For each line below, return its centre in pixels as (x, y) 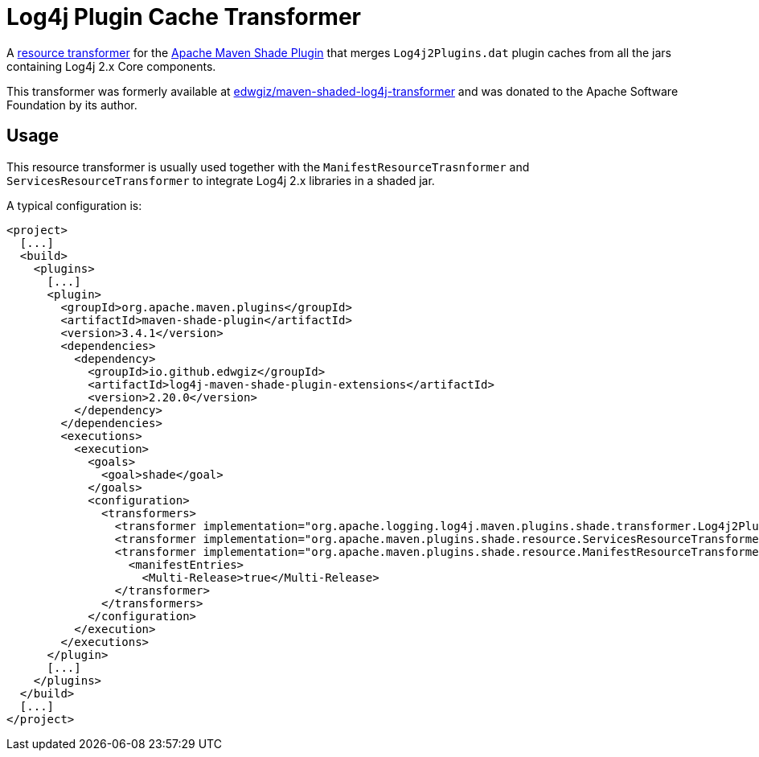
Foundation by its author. (72, 105)
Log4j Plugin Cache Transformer (184, 17)
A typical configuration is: (74, 205)
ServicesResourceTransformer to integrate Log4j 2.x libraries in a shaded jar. (221, 180)
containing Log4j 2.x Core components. (111, 66)
